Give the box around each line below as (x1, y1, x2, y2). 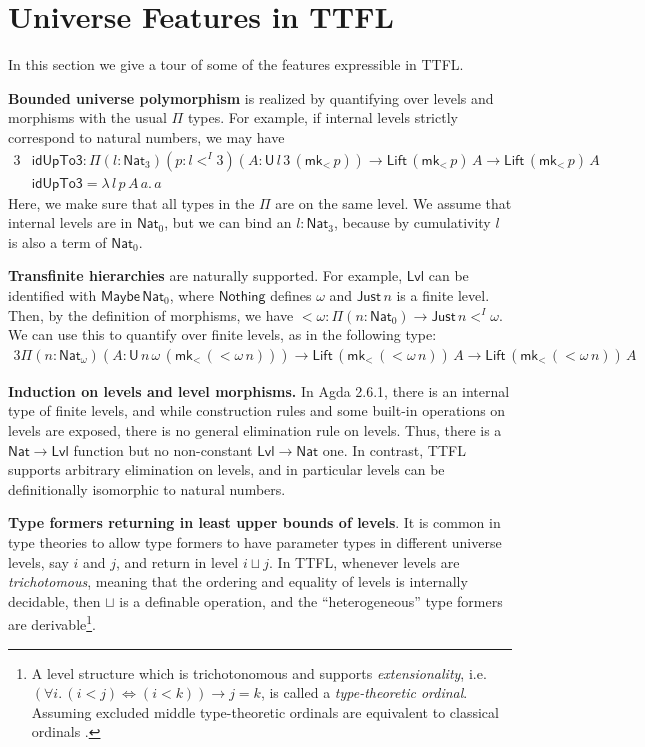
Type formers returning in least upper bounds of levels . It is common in (8, 512, 501, 533)
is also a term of (8, 231, 107, 252)
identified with (8, 284, 97, 305)
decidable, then (8, 590, 101, 611)
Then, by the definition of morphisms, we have (8, 304, 294, 325)
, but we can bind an (164, 212, 292, 233)
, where (169, 284, 214, 305)
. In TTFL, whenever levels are (269, 551, 460, 572)
